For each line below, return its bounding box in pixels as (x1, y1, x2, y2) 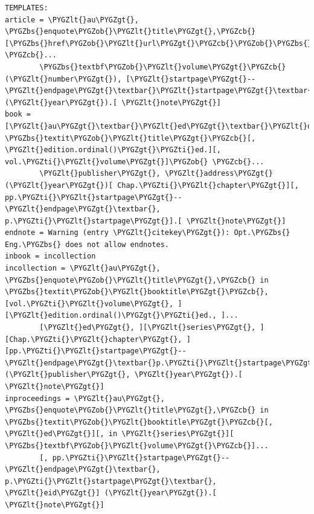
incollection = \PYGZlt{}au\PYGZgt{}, (5, 264, 161, 273)
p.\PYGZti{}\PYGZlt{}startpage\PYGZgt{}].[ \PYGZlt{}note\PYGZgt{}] (5, 216, 286, 225)
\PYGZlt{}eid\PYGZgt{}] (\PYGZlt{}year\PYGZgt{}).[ (5, 489, 217, 498)
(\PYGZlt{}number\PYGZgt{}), (5, 74, 122, 83)
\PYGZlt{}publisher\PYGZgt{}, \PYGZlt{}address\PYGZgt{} (39, 169, 273, 178)
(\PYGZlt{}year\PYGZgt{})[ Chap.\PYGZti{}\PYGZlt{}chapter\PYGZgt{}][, (5, 181, 299, 190)
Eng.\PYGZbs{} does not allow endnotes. (5, 240, 170, 249)
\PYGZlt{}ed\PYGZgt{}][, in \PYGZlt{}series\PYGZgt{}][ (5, 429, 234, 439)
